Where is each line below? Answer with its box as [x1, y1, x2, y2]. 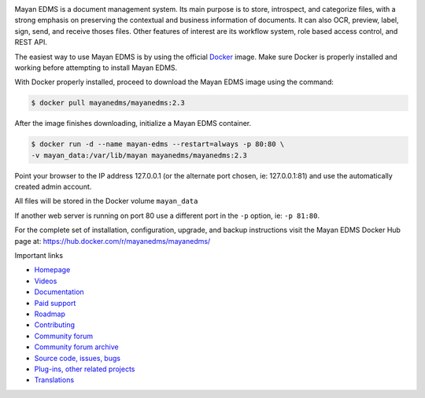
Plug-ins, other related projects [34, 364, 135, 374]
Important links [14, 251, 63, 260]
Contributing [34, 320, 75, 330]
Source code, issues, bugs [34, 353, 121, 363]
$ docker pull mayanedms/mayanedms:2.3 [31, 98, 185, 108]
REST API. [14, 38, 47, 47]
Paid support [34, 298, 76, 308]
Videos [34, 276, 57, 286]
